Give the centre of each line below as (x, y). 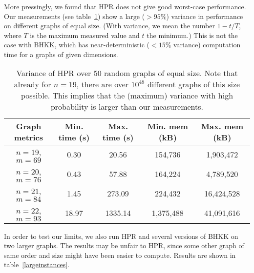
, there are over (103, 84)
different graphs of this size (194, 84)
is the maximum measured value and (85, 35)
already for (32, 84)
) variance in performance (205, 16)
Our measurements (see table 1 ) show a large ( (74, 16)
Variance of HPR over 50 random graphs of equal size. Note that (127, 73)
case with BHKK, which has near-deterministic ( (77, 45)
